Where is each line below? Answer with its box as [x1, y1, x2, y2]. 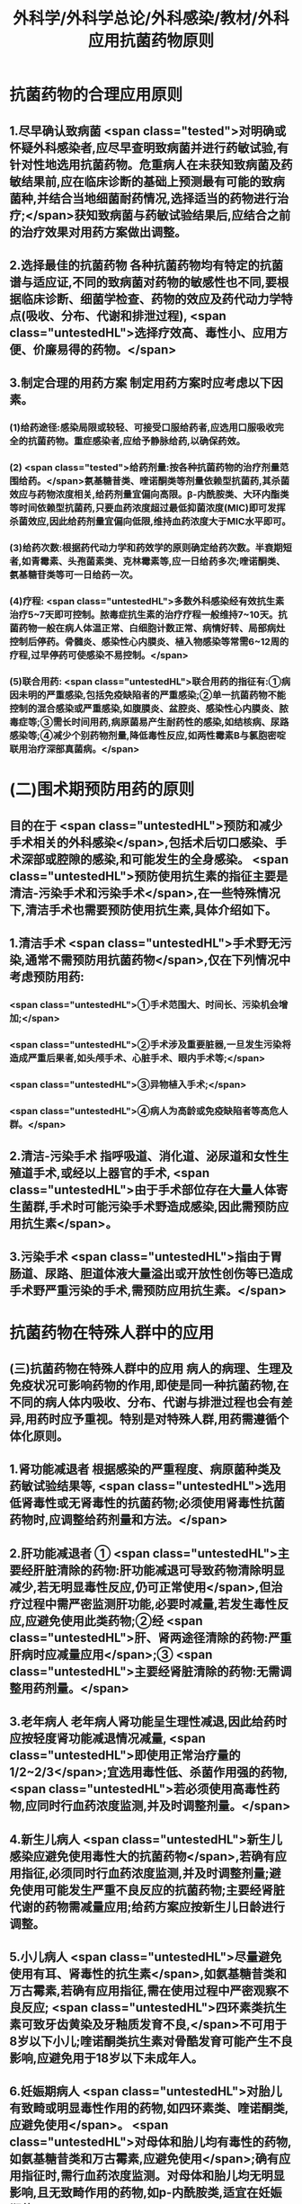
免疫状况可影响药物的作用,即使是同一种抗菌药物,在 [9, 1378, 289, 1393]
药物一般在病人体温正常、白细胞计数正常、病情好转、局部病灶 [18, 622, 286, 635]
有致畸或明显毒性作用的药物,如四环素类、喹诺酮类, [9, 2101, 289, 2116]
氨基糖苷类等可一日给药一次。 [9, 568, 139, 581]
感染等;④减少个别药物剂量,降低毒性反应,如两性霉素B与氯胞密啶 [9, 729, 286, 742]
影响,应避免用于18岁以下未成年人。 [9, 2050, 204, 2066]
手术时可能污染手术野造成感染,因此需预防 [49, 1200, 278, 1215]
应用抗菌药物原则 [87, 31, 214, 51]
